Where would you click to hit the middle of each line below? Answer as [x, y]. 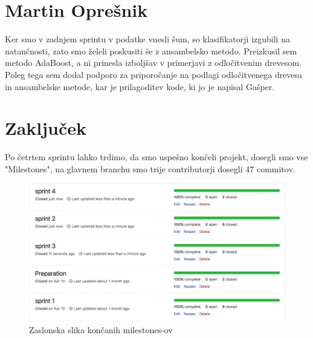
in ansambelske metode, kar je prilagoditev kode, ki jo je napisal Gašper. [140, 86]
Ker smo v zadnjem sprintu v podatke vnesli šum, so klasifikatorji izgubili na [147, 39]
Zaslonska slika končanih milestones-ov [101, 329]
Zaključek [46, 128]
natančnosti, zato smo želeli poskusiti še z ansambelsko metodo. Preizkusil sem [151, 50]
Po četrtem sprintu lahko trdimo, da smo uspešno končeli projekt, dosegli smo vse [156, 157]
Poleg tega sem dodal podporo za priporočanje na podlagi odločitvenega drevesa [154, 74]
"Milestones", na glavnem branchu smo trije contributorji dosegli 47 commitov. [150, 168]
